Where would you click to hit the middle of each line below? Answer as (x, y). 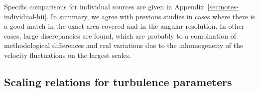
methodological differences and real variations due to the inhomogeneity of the (124, 45)
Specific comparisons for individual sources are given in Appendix (104, 6)
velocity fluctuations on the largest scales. (68, 55)
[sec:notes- (223, 6)
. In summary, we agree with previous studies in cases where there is (151, 16)
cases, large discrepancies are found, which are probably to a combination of (120, 35)
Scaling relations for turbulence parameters (118, 81)
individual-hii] (25, 16)
